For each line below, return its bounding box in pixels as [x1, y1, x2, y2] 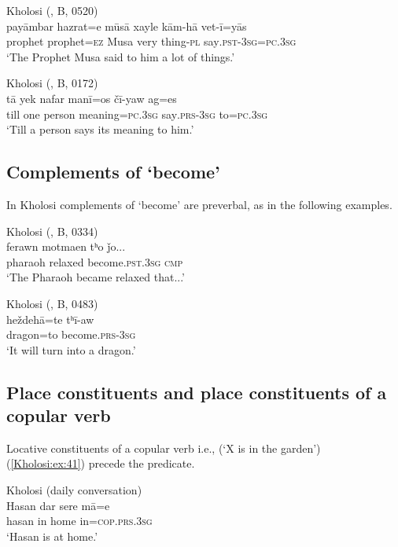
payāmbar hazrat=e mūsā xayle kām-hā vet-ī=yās [6, 17, 247, 34]
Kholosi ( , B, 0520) [6, 2, 98, 18]
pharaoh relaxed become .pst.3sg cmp [6, 253, 183, 270]
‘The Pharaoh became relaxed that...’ [6, 269, 186, 285]
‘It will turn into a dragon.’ [6, 341, 136, 358]
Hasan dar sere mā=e [6, 497, 110, 513]
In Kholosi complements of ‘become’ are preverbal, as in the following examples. [6, 196, 392, 212]
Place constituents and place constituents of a [6, 380, 387, 404]
